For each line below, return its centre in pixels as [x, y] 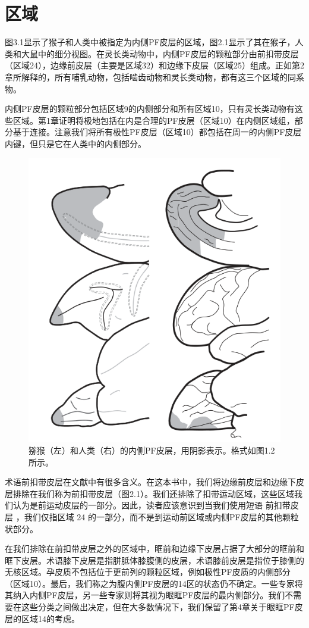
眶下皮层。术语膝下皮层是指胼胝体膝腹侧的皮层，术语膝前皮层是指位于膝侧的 [154, 560]
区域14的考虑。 [50, 618]
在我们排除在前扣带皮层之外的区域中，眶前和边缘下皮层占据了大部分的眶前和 [154, 549]
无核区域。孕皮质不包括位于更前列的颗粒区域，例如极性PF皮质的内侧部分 [148, 572]
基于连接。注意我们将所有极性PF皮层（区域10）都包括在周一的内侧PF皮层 [157, 132]
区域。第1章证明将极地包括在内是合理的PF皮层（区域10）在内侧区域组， [154, 120]
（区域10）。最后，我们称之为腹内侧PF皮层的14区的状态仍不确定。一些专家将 [154, 583]
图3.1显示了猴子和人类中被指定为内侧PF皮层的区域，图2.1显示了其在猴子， [150, 42]
